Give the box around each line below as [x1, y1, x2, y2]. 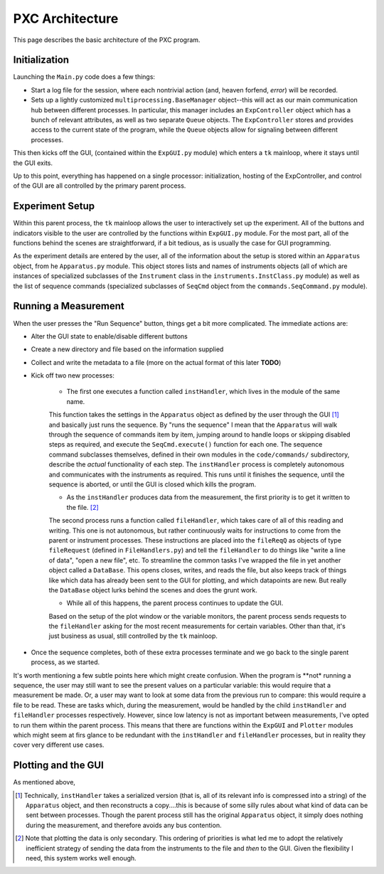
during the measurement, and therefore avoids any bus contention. [26, 821, 222, 829]
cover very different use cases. [13, 740, 105, 750]
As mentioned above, [13, 778, 76, 787]
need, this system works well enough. [26, 854, 137, 862]
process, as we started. [31, 658, 100, 666]
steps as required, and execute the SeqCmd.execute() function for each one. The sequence [48, 440, 323, 449]
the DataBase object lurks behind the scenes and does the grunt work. [48, 585, 257, 594]
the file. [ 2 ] [66, 503, 99, 511]
